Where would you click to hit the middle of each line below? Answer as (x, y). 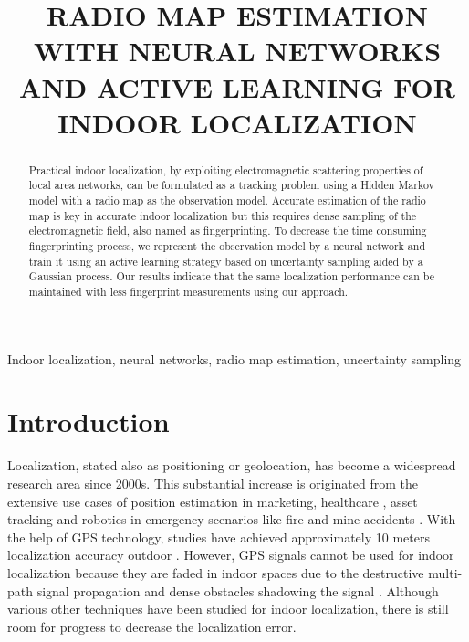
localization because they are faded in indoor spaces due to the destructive (216, 572)
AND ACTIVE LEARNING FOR (237, 86)
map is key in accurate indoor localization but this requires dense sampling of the (223, 215)
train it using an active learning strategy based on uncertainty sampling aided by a (226, 261)
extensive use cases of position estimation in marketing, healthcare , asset (213, 501)
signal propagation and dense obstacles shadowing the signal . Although (238, 590)
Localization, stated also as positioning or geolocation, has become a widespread (232, 465)
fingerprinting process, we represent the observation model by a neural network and (227, 246)
